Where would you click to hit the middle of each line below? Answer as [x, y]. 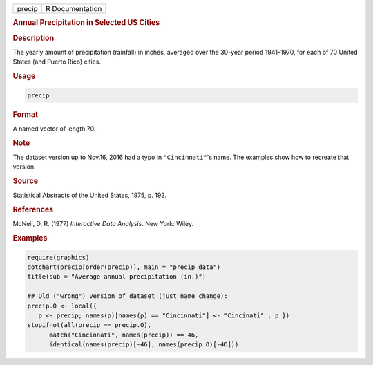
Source [26, 181]
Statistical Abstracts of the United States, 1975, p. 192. [90, 195]
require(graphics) [58, 257]
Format [25, 114]
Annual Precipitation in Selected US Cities [86, 23]
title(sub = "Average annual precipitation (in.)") [117, 277]
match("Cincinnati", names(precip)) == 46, [124, 335]
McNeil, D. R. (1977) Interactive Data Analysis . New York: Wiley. [103, 224]
